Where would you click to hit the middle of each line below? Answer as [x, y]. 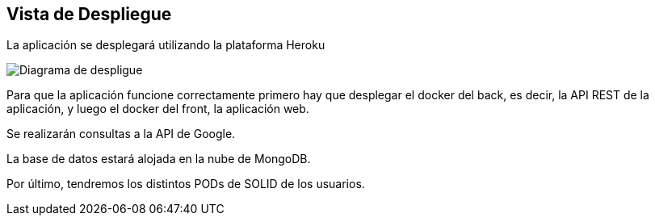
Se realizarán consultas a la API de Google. [121, 134]
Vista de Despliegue [89, 14]
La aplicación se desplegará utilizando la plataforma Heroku [166, 45]
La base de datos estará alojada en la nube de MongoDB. [159, 159]
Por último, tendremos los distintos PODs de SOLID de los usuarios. [186, 184]
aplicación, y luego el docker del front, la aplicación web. [158, 109]
